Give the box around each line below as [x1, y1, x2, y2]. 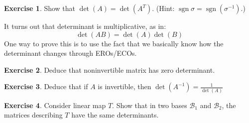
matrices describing [4, 110, 63, 120]
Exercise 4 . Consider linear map [4, 100, 106, 110]
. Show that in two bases [112, 100, 187, 110]
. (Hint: [152, 3, 175, 13]
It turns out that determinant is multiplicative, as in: [4, 21, 166, 31]
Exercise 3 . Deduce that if [4, 81, 88, 92]
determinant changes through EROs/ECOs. [4, 48, 137, 58]
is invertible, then [98, 81, 151, 92]
